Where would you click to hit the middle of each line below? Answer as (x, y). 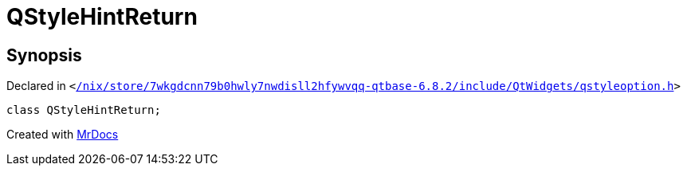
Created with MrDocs (63, 135)
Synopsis (44, 55)
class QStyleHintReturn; (84, 110)
